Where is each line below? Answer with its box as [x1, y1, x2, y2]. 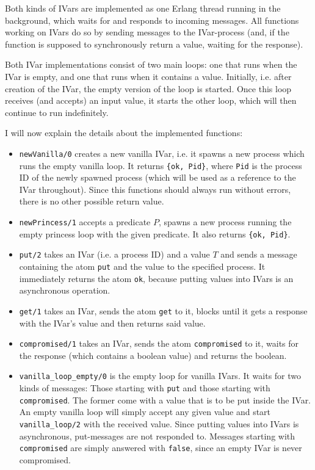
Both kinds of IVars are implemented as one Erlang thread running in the [5, 2, 281, 14]
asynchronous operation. [19, 284, 110, 297]
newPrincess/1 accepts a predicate [19, 215, 151, 228]
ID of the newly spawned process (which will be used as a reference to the [19, 171, 296, 184]
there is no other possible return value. [19, 195, 164, 208]
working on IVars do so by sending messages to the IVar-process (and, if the [5, 26, 289, 38]
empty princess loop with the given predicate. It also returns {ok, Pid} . [19, 227, 291, 240]
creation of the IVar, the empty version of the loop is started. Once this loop [5, 82, 292, 95]
